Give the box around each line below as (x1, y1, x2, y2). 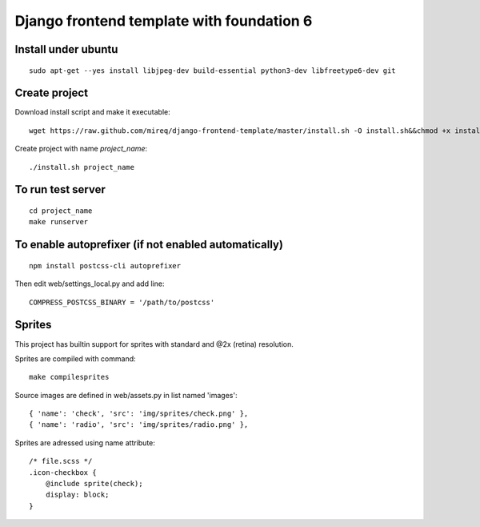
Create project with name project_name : (14, 144, 148, 154)
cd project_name (29, 207, 93, 215)
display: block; (45, 490, 110, 500)
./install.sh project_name (29, 163, 135, 171)
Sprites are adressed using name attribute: (14, 437, 156, 448)
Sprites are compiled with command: (14, 353, 136, 364)
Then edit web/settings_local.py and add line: (14, 279, 165, 288)
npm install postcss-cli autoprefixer (29, 261, 182, 270)
